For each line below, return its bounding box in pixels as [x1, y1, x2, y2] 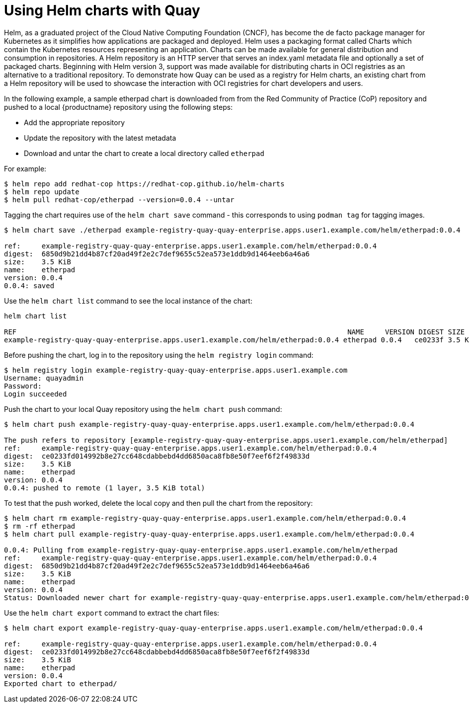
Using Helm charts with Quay [4, 2, 200, 19]
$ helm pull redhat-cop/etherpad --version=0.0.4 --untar [4, 195, 234, 204]
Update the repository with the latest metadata [24, 133, 176, 142]
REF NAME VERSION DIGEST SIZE [4, 327, 465, 336]
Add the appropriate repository [24, 118, 125, 127]
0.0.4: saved [4, 281, 55, 290]
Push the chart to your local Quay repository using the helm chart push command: [4, 404, 282, 413]
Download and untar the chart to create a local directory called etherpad [24, 149, 264, 157]
